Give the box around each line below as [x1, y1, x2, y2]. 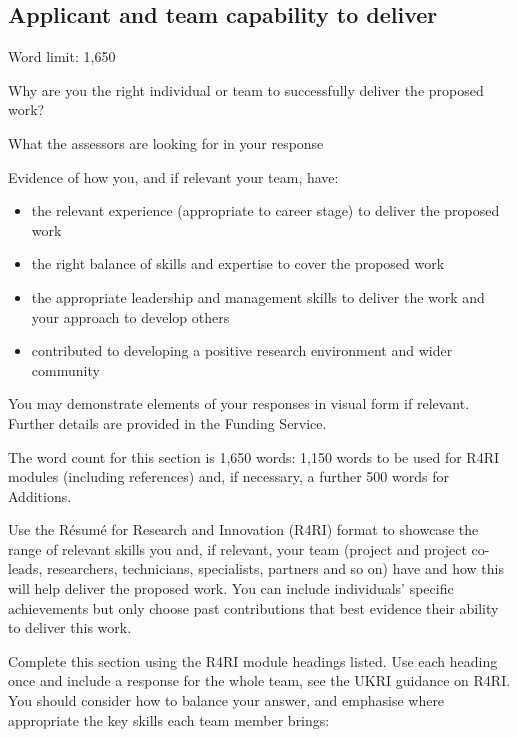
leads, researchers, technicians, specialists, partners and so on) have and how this [8, 558, 504, 579]
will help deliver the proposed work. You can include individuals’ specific [8, 578, 454, 599]
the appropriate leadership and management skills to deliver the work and [31, 286, 485, 307]
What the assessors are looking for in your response [8, 132, 324, 153]
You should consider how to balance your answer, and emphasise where [8, 690, 445, 711]
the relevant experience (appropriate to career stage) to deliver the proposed [31, 200, 500, 221]
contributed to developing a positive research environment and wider [31, 340, 453, 361]
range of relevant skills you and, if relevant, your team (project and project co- [8, 538, 490, 559]
